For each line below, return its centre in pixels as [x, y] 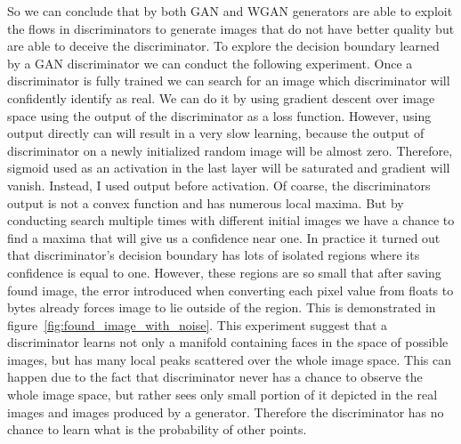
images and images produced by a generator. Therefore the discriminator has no [226, 412]
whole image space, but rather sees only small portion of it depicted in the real [222, 395]
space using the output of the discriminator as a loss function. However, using [219, 115]
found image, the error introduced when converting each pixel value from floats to [230, 290]
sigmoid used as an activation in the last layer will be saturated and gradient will [229, 168]
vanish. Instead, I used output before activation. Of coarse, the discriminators [219, 185]
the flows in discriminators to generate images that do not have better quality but [231, 28]
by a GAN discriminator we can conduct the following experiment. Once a [210, 63]
